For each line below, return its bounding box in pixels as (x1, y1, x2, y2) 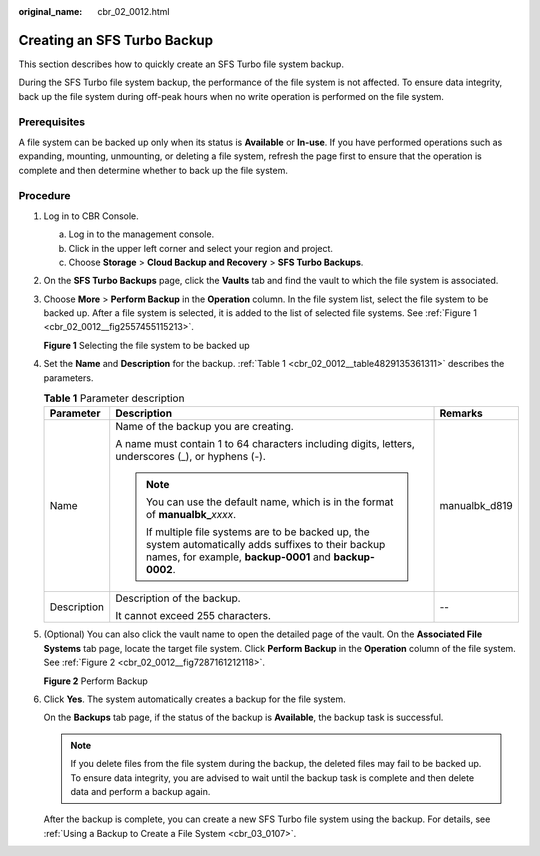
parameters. (43, 371, 94, 384)
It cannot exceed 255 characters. (115, 609, 272, 623)
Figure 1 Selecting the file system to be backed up (43, 339, 250, 351)
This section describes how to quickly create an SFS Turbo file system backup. (18, 58, 345, 70)
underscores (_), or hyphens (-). (115, 450, 266, 464)
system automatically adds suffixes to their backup (145, 538, 386, 552)
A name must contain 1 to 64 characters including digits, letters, (115, 437, 415, 451)
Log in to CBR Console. (43, 210, 139, 222)
